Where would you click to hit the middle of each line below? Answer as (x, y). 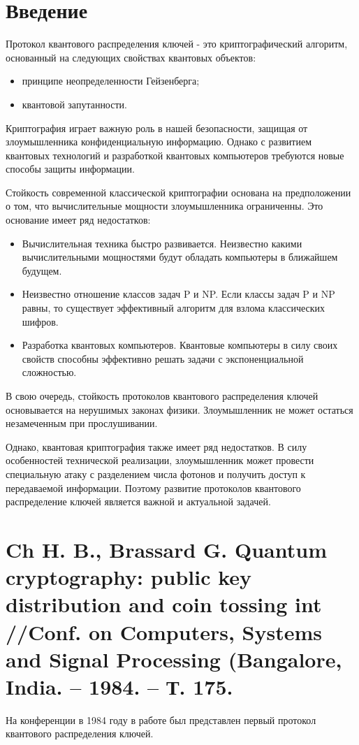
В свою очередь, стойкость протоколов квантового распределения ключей (162, 396)
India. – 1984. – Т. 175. (119, 686)
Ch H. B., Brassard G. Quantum (166, 549)
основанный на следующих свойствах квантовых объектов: (131, 57)
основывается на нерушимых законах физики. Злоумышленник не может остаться (179, 409)
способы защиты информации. (70, 169)
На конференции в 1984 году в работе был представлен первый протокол (161, 719)
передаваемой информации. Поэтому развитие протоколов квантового (153, 487)
